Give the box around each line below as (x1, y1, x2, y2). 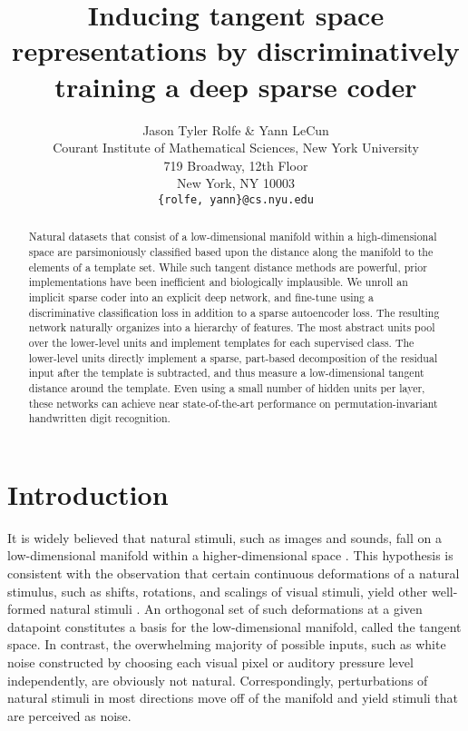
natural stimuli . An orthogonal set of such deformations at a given (50, 599, 423, 618)
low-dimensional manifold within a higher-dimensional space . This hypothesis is (7, 546, 453, 565)
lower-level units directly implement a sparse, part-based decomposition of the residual (28, 350, 438, 365)
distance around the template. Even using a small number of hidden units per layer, (28, 380, 425, 395)
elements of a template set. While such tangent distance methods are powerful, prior (28, 259, 427, 274)
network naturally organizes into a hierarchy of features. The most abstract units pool (28, 320, 435, 335)
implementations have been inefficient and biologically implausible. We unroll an (28, 274, 408, 290)
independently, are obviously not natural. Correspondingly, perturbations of (7, 670, 428, 689)
